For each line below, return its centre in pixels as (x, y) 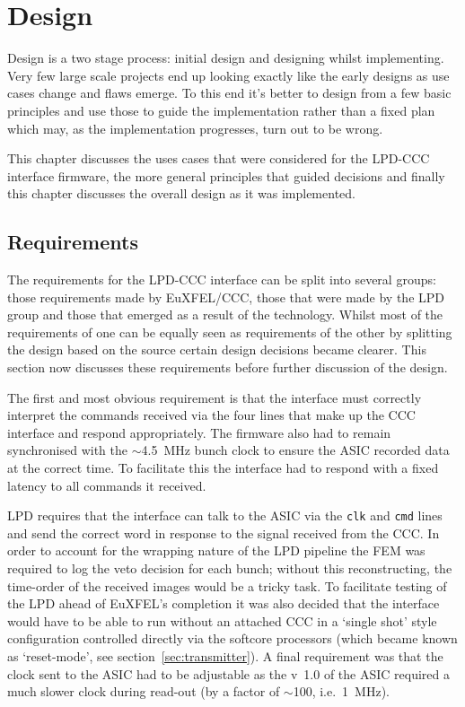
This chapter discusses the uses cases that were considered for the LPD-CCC (219, 158)
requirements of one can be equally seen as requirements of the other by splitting (230, 332)
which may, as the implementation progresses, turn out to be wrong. (195, 128)
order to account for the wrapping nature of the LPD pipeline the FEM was (216, 550)
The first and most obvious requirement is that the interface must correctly (215, 397)
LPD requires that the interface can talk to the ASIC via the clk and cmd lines (225, 515)
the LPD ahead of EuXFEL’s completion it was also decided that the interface (224, 603)
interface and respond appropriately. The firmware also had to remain (199, 432)
